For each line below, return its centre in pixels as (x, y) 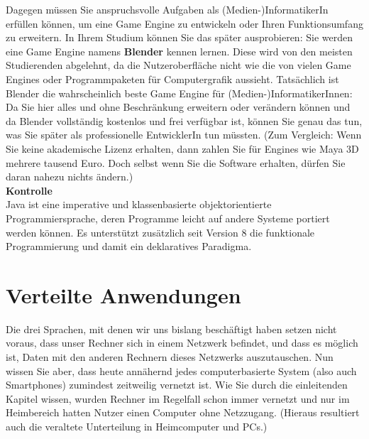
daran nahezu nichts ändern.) (70, 177)
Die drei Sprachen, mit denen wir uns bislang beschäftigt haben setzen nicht (171, 329)
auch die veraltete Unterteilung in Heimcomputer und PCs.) (137, 426)
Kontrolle (29, 190)
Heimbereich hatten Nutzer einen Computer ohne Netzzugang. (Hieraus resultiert (183, 412)
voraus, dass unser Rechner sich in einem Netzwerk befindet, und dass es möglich (182, 343)
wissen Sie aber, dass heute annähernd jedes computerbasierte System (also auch (181, 370)
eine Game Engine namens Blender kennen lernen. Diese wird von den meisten (179, 51)
